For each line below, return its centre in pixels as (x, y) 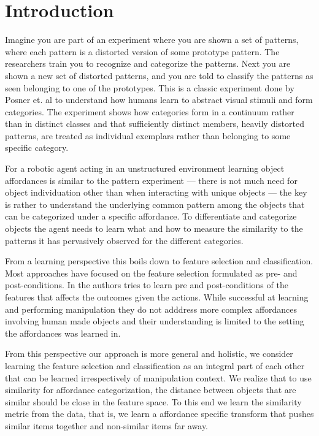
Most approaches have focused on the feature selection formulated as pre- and (151, 273)
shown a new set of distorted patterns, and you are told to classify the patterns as (159, 75)
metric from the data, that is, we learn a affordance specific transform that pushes (159, 414)
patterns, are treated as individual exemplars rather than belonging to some (148, 135)
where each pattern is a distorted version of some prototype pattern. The (142, 51)
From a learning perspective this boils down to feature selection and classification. (159, 261)
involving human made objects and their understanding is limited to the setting (155, 321)
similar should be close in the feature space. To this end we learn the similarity (153, 401)
